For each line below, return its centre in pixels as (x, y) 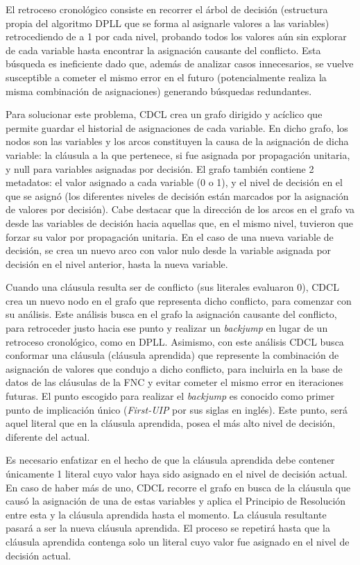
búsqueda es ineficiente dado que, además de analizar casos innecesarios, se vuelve (180, 64)
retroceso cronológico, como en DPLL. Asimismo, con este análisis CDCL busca (175, 341)
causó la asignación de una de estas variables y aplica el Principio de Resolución (176, 501)
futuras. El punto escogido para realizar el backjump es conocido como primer (170, 396)
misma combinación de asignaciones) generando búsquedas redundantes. (159, 91)
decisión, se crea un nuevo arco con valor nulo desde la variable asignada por (169, 250)
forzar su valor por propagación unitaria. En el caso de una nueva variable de (170, 236)
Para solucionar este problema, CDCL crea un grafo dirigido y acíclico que (164, 114)
